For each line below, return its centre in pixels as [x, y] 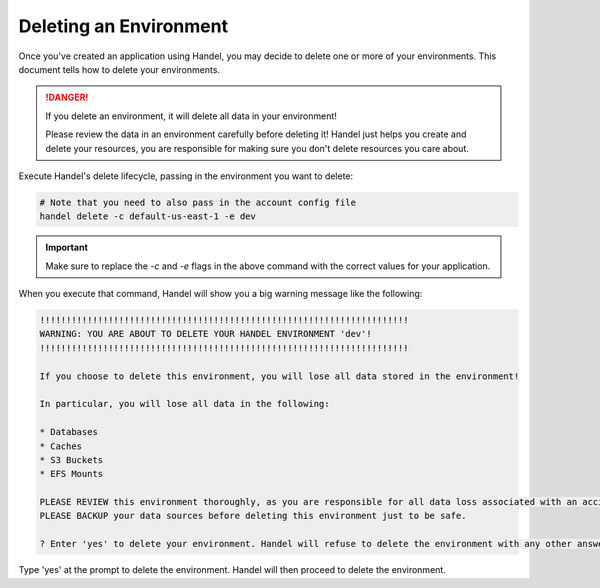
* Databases [69, 432]
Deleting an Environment [123, 26]
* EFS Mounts [71, 474]
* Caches [61, 446]
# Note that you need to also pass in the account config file [198, 202]
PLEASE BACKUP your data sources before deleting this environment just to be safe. [253, 516]
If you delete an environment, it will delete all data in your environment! [191, 116]
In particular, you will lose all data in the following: [184, 404]
